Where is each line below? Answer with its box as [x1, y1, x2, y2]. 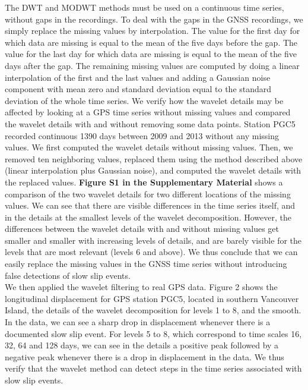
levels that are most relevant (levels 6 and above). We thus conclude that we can [5, 246, 298, 258]
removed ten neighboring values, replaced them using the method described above [5, 152, 303, 165]
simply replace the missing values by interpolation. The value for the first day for [5, 24, 300, 37]
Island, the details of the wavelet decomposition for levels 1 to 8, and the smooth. [5, 304, 301, 316]
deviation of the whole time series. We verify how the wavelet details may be [5, 94, 284, 106]
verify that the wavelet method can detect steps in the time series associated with [5, 362, 302, 375]
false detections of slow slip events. [5, 269, 131, 281]
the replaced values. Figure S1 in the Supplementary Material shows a [5, 175, 283, 188]
